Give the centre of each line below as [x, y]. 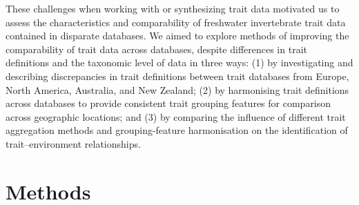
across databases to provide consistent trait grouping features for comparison [168, 103]
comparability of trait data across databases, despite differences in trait [156, 49]
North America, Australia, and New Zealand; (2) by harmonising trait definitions [177, 89]
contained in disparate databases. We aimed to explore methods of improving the [177, 36]
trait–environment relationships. [73, 143]
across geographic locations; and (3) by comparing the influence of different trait [176, 116]
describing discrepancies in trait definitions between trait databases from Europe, [177, 76]
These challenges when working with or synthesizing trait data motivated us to [173, 8]
